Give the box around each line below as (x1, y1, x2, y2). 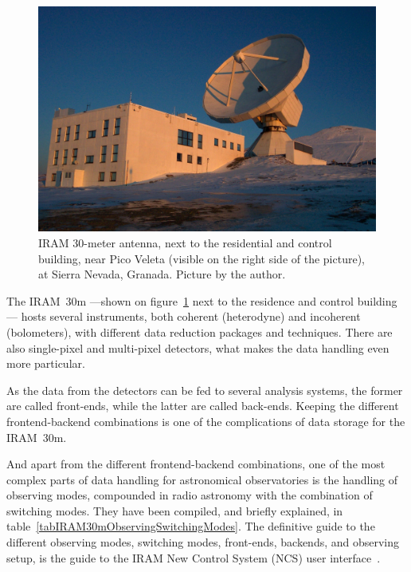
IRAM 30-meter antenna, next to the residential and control (38, 234, 332, 250)
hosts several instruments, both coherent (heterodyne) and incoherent (21, 308, 361, 325)
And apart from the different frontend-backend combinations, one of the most (6, 456, 386, 472)
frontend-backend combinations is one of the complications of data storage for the (6, 412, 405, 429)
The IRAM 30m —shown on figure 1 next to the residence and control (6, 292, 354, 309)
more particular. (6, 355, 85, 372)
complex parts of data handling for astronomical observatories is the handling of (6, 471, 398, 487)
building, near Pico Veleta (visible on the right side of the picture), (38, 250, 366, 266)
